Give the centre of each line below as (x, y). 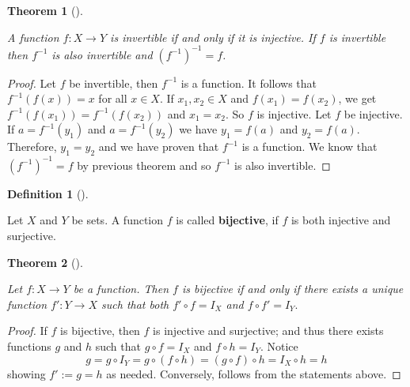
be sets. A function (118, 220)
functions (29, 346)
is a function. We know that (309, 147)
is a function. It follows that (249, 83)
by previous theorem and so (144, 165)
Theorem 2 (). (45, 262)
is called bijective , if (227, 220)
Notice (283, 346)
